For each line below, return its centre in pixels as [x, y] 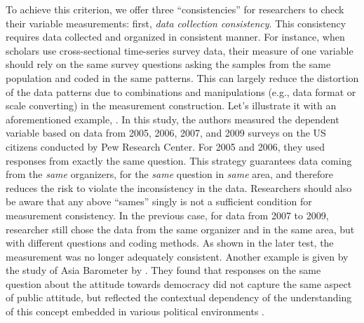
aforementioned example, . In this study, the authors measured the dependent [173, 119]
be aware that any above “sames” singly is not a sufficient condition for [159, 201]
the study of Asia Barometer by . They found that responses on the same [163, 270]
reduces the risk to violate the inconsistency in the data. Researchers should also [179, 187]
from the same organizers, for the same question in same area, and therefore [169, 174]
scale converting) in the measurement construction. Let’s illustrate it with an [171, 105]
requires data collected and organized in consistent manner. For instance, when [175, 37]
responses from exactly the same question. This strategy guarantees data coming [179, 160]
